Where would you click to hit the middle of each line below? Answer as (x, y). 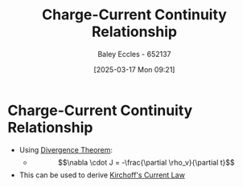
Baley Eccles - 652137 (134, 54)
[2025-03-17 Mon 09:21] (134, 69)
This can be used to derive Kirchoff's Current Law (102, 175)
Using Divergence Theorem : (66, 149)
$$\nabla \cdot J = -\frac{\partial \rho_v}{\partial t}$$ (146, 162)
